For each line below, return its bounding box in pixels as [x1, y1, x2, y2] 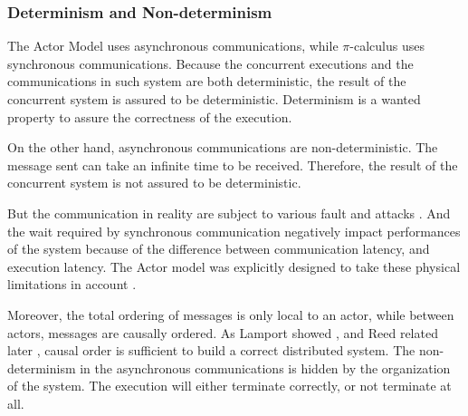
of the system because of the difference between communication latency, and [7, 239, 430, 258]
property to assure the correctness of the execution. [7, 107, 292, 126]
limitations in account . [7, 275, 137, 294]
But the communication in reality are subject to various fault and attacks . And [7, 203, 451, 222]
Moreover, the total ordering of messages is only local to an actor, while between [7, 305, 454, 324]
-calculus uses [349, 36, 425, 55]
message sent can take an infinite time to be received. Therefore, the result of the [7, 155, 458, 174]
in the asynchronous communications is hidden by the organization [80, 358, 451, 377]
